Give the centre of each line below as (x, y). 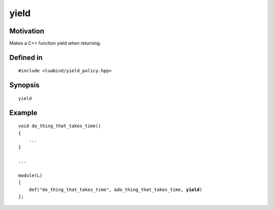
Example (23, 113)
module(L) (30, 176)
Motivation (27, 31)
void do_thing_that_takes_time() (60, 126)
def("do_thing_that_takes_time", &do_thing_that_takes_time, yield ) (115, 190)
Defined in (26, 57)
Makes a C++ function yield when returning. (55, 43)
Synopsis (25, 85)
